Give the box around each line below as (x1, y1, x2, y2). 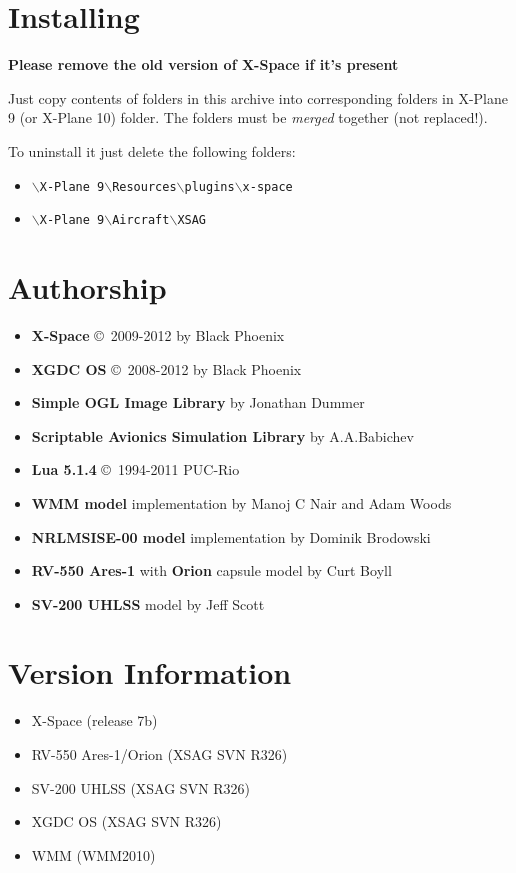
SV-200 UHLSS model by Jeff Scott (31, 593, 265, 614)
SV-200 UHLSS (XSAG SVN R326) (31, 777, 251, 798)
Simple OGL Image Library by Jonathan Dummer (31, 392, 365, 413)
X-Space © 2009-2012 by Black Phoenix (31, 324, 285, 345)
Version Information (8, 652, 292, 693)
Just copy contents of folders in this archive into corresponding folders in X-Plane (8, 87, 509, 108)
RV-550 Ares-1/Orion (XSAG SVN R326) (31, 744, 288, 764)
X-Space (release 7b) (31, 710, 158, 731)
